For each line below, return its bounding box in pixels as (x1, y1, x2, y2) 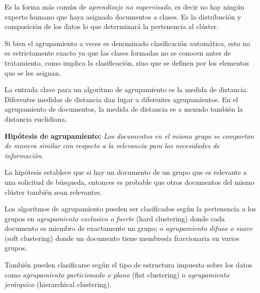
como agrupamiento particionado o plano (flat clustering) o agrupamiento (5, 269, 229, 279)
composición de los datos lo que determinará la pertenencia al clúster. (5, 21, 219, 32)
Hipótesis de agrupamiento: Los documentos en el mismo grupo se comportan (5, 130, 254, 141)
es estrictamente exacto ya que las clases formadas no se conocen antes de (5, 48, 231, 58)
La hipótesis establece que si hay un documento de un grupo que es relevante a (5, 167, 247, 177)
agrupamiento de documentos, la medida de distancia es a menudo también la (5, 104, 243, 114)
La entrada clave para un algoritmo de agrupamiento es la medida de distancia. (5, 84, 248, 95)
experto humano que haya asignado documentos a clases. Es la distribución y (5, 11, 241, 22)
